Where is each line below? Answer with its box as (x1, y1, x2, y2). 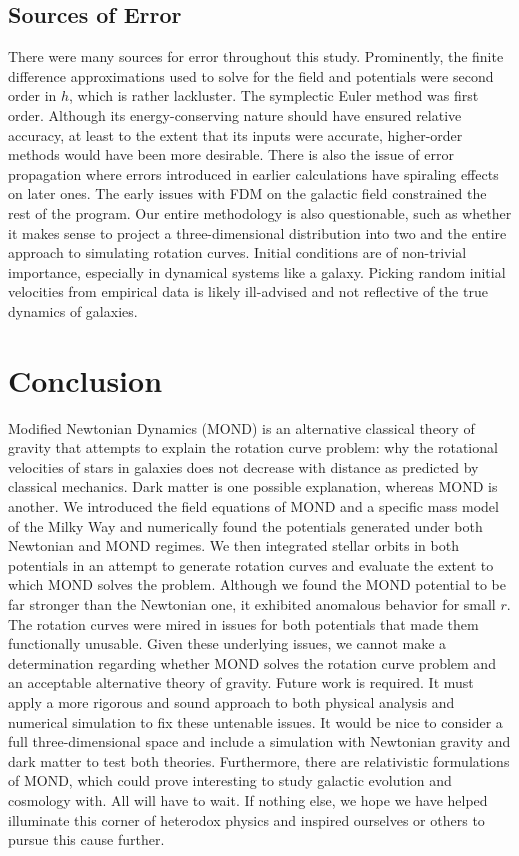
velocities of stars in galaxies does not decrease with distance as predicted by (8, 456, 479, 477)
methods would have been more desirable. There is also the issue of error (8, 144, 454, 165)
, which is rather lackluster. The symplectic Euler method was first (69, 85, 479, 106)
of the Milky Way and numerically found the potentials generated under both (8, 515, 483, 536)
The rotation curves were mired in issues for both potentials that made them (8, 613, 479, 634)
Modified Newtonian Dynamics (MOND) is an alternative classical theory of (8, 417, 475, 438)
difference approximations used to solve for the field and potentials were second (8, 65, 494, 86)
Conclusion (8, 359, 163, 400)
